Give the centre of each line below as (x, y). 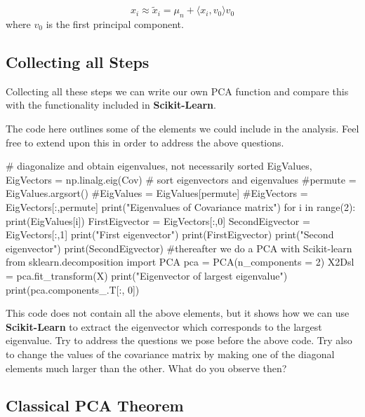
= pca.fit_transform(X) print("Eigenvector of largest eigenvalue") (147, 275)
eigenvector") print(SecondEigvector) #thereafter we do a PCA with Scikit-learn (179, 248)
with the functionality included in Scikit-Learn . (111, 105)
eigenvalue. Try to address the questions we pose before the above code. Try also (179, 340)
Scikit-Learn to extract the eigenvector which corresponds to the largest (164, 326)
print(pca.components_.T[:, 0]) (73, 289)
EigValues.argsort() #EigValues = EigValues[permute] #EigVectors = (157, 193)
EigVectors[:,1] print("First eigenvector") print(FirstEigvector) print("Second (170, 234)
